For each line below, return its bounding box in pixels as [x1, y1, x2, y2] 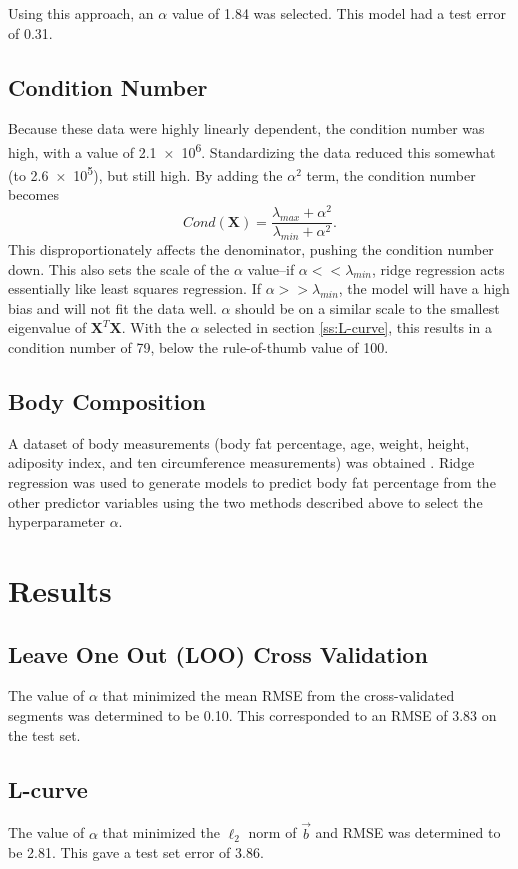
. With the [121, 317, 186, 338]
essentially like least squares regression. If [8, 278, 262, 299]
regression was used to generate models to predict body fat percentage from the [8, 471, 496, 492]
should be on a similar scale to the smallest [235, 297, 500, 318]
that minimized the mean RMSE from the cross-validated [102, 685, 455, 706]
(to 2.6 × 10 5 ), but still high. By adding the [8, 162, 283, 185]
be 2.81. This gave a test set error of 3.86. [8, 842, 264, 863]
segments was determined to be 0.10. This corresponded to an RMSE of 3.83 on [8, 704, 497, 725]
